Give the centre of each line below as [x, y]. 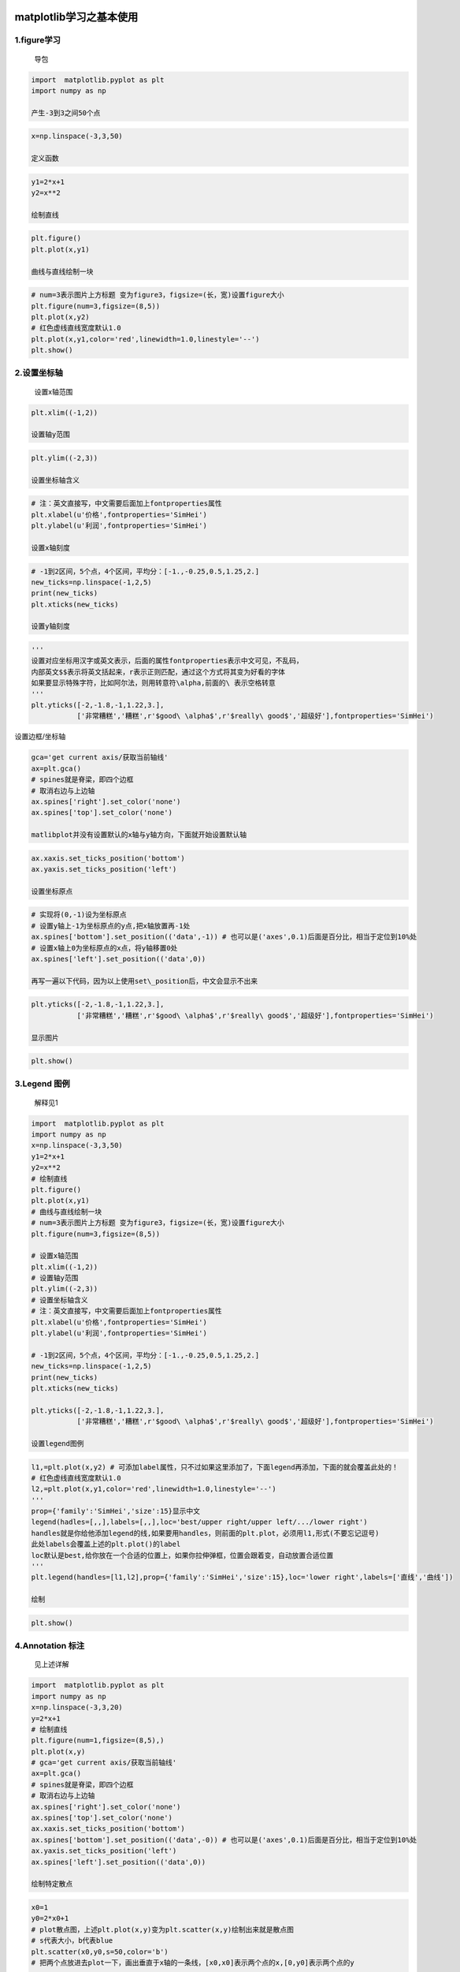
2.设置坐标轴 [39, 373]
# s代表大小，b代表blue [72, 1941]
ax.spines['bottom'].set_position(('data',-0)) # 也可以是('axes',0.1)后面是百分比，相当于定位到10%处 [224, 1839]
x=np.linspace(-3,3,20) [77, 1707]
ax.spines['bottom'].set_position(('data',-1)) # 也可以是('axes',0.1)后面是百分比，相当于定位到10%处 [224, 937]
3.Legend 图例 [42, 1084]
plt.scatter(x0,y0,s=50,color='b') [100, 1951]
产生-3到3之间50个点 [66, 113]
